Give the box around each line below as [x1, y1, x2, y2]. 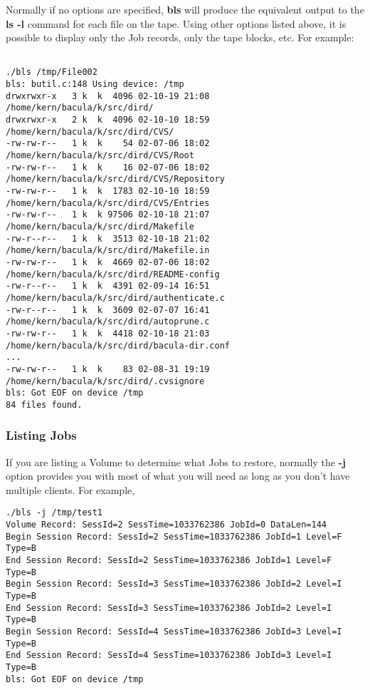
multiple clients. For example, [6, 482, 135, 497]
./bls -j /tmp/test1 [6, 508, 103, 518]
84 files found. [6, 399, 83, 410]
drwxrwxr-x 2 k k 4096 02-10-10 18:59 [6, 115, 210, 125]
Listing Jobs [6, 426, 77, 444]
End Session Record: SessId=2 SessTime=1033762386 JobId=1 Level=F [6, 555, 332, 566]
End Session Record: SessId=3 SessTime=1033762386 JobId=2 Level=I [6, 602, 332, 613]
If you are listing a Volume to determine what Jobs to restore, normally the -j [6, 454, 346, 469]
